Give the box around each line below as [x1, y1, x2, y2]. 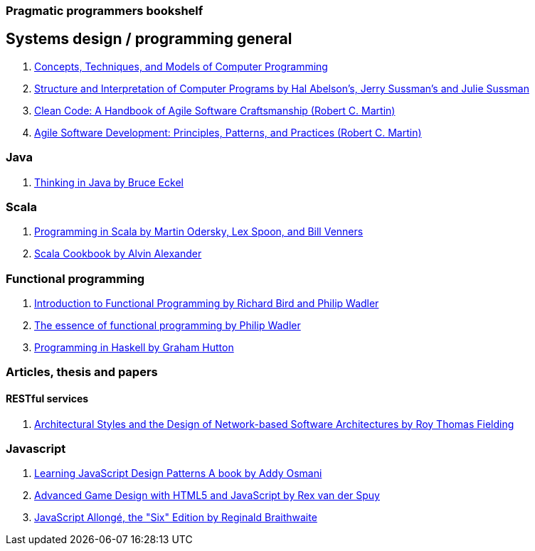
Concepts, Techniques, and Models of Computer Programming [34, 60, 328, 73]
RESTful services [6, 392, 89, 405]
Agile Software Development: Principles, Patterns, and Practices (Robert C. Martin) [34, 126, 422, 139]
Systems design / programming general [6, 30, 292, 48]
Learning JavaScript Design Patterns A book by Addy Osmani [34, 467, 322, 480]
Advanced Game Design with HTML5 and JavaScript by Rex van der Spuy [34, 489, 380, 502]
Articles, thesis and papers [6, 365, 158, 380]
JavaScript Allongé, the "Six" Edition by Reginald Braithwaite [34, 511, 317, 524]
